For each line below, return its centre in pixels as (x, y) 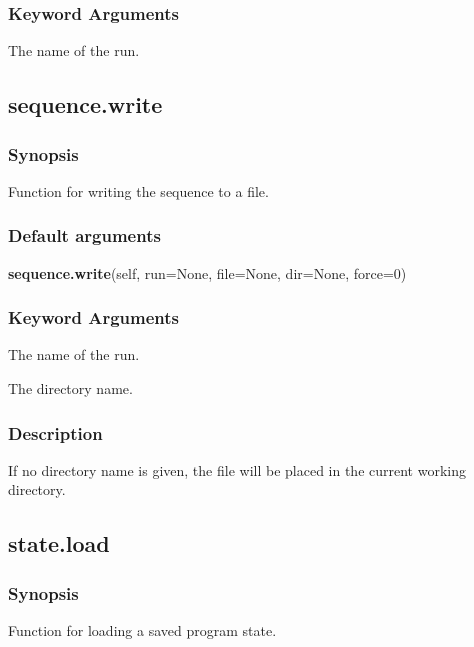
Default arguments (84, 235)
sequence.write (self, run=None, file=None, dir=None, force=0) (207, 272)
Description (55, 432)
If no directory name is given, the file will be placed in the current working (237, 469)
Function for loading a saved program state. (142, 630)
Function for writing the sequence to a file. (138, 190)
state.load (59, 543)
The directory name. (70, 388)
